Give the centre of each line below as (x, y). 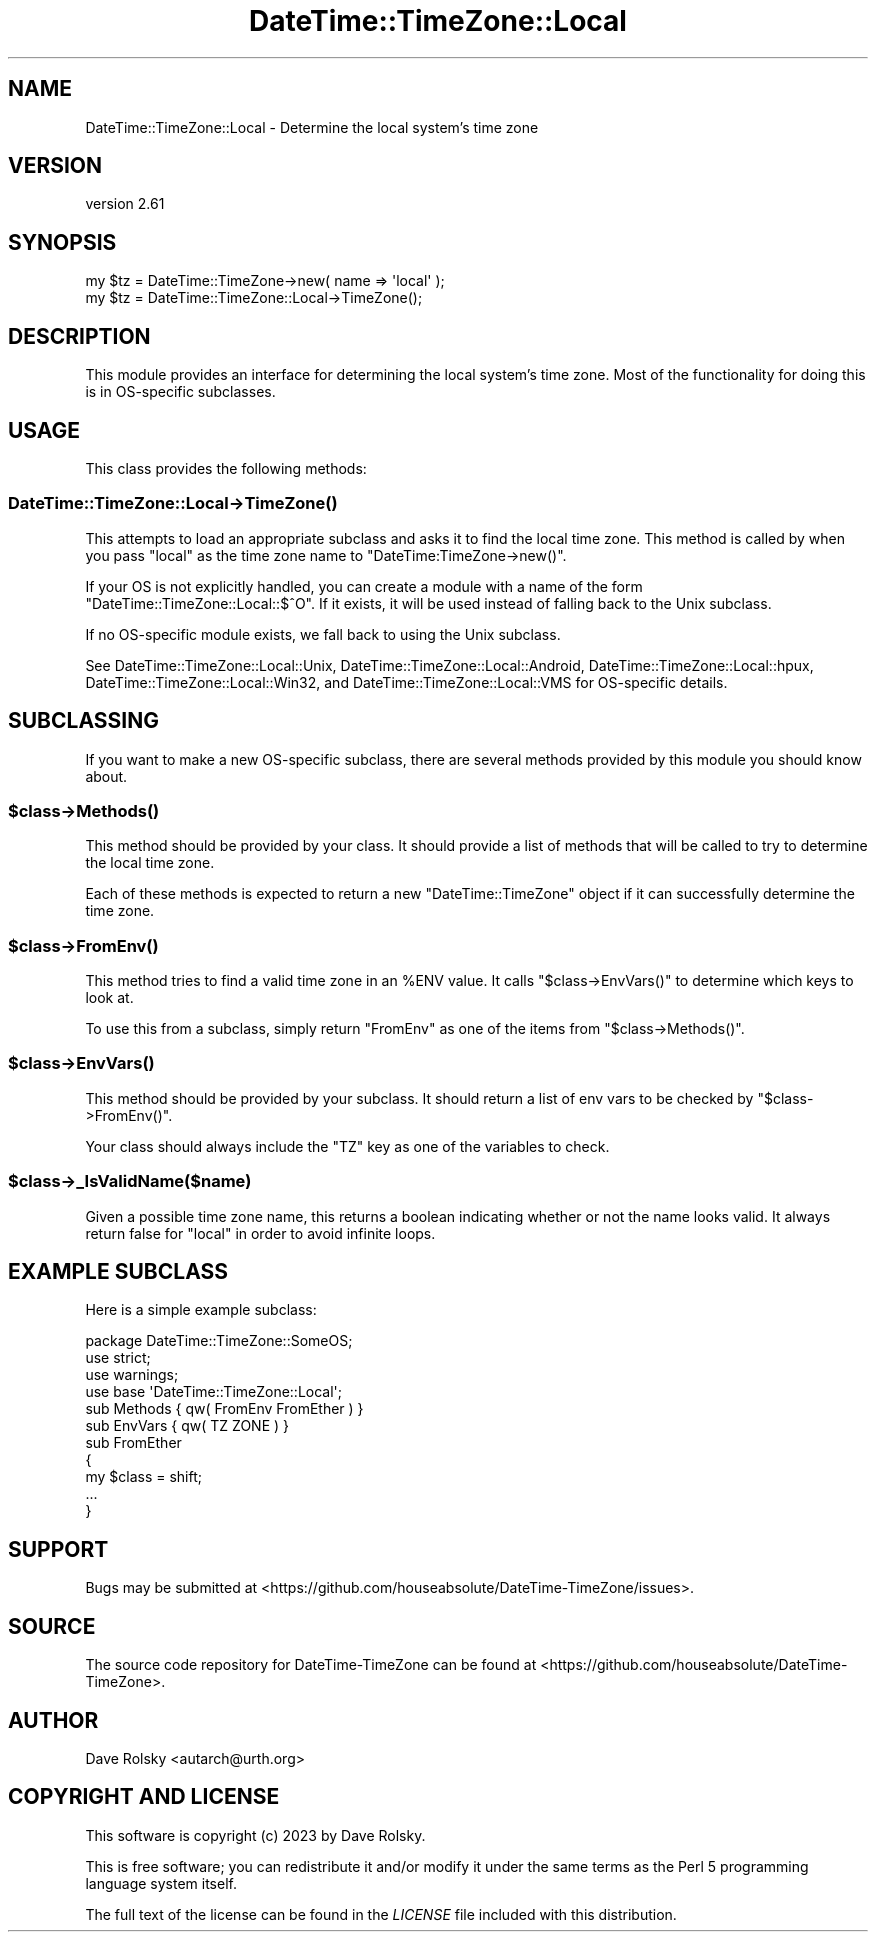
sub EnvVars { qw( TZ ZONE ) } (187, 1426)
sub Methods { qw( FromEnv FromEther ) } (224, 1409)
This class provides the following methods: (226, 468)
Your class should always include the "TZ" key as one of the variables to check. (347, 1146)
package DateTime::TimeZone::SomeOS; (219, 1341)
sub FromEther (133, 1443)
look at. (109, 998)
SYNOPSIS (62, 242)
